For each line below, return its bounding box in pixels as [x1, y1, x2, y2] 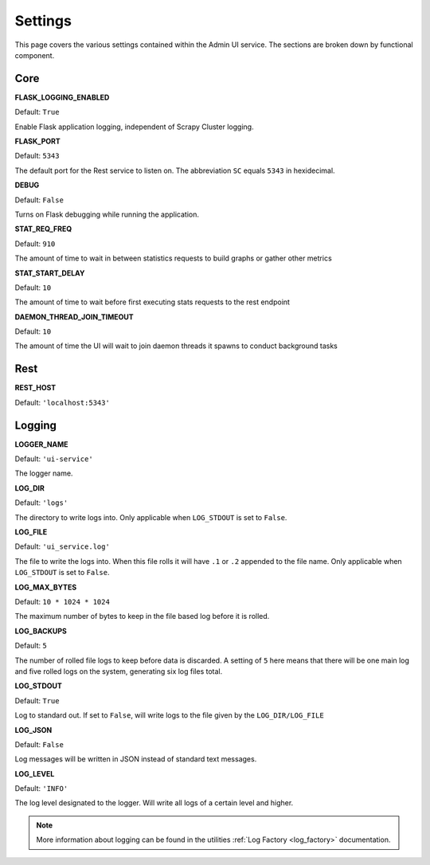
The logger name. [14, 468, 73, 478]
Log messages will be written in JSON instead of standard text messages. [14, 754, 257, 764]
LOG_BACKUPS [14, 626, 67, 636]
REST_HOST [14, 383, 57, 393]
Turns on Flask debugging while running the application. [14, 209, 199, 219]
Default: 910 [14, 239, 56, 249]
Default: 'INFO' [14, 784, 68, 793]
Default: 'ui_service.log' [14, 542, 111, 551]
